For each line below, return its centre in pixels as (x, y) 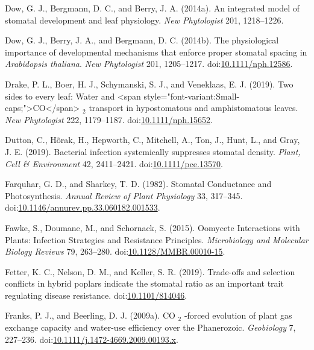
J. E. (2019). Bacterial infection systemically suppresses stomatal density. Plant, (153, 151)
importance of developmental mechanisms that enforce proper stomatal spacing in (156, 52)
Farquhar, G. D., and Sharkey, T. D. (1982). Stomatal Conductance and (138, 184)
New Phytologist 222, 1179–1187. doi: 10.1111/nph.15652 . (109, 119)
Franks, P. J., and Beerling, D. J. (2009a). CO (90, 315)
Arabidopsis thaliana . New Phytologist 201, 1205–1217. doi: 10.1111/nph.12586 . (149, 64)
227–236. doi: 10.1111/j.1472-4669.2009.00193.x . (92, 339)
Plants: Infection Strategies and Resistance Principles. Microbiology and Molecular (157, 239)
